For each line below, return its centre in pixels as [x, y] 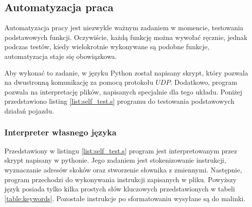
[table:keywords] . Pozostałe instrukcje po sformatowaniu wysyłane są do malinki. [125, 198]
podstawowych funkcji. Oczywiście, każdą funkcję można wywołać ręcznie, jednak [126, 37]
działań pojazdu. [29, 110]
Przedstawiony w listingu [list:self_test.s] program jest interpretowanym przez [121, 150]
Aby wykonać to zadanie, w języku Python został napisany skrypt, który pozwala [126, 72]
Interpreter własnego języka [60, 132]
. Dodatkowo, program [204, 82]
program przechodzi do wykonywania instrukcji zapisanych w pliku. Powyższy [121, 179]
